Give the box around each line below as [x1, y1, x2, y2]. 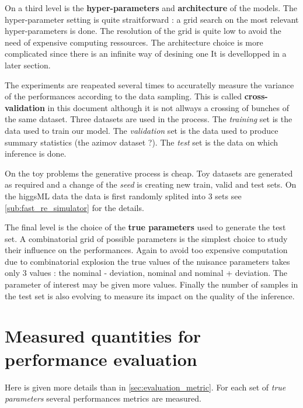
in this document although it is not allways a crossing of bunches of [47, 101, 290, 113]
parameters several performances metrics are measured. [5, 392, 201, 404]
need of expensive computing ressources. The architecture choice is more [5, 36, 263, 48]
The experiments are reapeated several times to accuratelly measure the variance [5, 78, 294, 91]
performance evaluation [5, 347, 197, 371]
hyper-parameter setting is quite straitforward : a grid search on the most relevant [5, 13, 299, 25]
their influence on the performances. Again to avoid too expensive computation [5, 244, 288, 256]
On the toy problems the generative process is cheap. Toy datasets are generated [5, 167, 293, 179]
